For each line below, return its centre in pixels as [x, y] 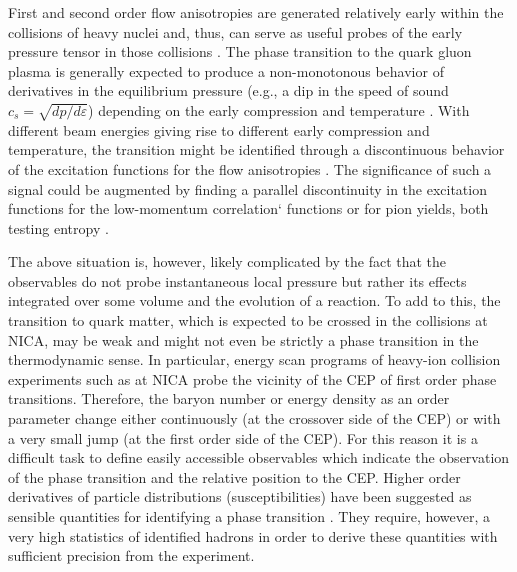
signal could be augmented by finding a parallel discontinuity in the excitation [247, 188]
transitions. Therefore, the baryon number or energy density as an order [229, 398]
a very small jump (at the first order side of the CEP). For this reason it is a [243, 437]
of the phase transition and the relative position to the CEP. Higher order [234, 476]
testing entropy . [58, 227]
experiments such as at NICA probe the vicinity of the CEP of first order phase [252, 378]
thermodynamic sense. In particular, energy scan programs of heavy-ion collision [254, 359]
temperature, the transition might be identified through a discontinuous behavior [256, 149]
